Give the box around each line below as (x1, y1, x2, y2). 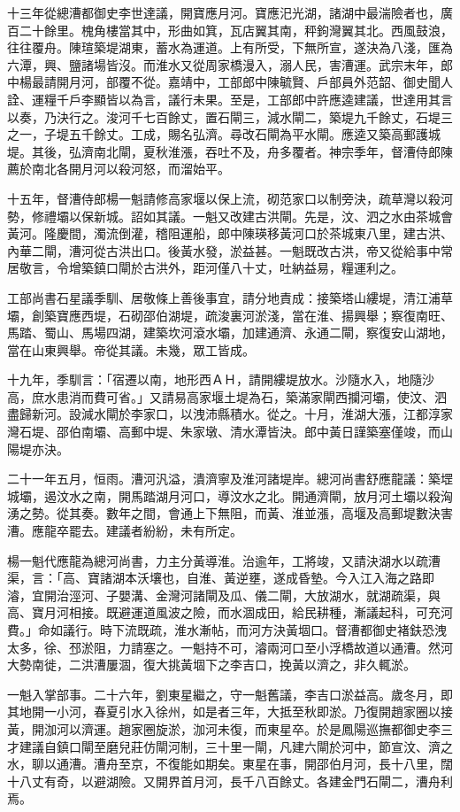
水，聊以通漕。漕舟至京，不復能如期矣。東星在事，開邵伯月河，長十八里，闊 (7, 754, 453, 773)
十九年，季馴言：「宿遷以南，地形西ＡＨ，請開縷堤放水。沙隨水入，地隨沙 (7, 370, 434, 389)
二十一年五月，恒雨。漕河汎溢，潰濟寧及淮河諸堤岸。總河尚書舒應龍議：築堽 (7, 469, 453, 488)
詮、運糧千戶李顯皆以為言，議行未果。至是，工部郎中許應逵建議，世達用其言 (7, 89, 453, 108)
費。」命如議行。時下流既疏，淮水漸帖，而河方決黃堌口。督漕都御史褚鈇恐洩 (7, 621, 447, 638)
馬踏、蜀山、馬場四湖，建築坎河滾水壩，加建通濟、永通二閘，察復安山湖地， (7, 323, 453, 342)
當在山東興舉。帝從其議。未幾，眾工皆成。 (7, 340, 255, 359)
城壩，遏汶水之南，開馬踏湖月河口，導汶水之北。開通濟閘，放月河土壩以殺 (7, 486, 441, 505)
